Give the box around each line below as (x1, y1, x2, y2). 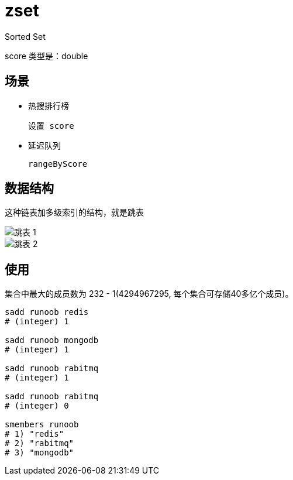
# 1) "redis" (5, 429, 64, 439)
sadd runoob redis (5, 307, 89, 317)
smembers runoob (5, 420, 79, 430)
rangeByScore (28, 159, 88, 169)
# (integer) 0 (5, 401, 69, 411)
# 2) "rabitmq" (5, 438, 74, 448)
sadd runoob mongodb (5, 335, 99, 345)
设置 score (28, 121, 74, 131)
